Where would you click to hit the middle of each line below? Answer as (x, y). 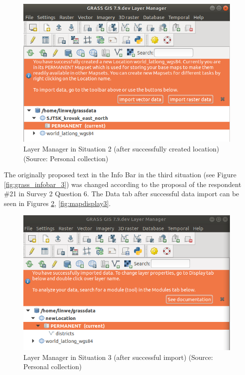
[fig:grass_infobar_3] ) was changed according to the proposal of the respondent (123, 184)
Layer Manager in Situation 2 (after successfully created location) (121, 148)
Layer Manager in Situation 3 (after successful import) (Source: (118, 357)
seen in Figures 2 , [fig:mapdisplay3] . (57, 203)
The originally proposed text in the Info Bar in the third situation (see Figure (120, 175)
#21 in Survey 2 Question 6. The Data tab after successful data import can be (122, 194)
